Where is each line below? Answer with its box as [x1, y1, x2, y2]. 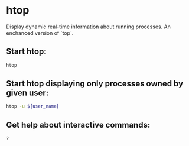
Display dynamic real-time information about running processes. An [6, 23, 171, 30]
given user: [6, 88, 49, 98]
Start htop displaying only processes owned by [6, 79, 184, 89]
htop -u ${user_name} [6, 103, 60, 109]
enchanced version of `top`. [6, 29, 74, 36]
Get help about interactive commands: [6, 119, 151, 130]
